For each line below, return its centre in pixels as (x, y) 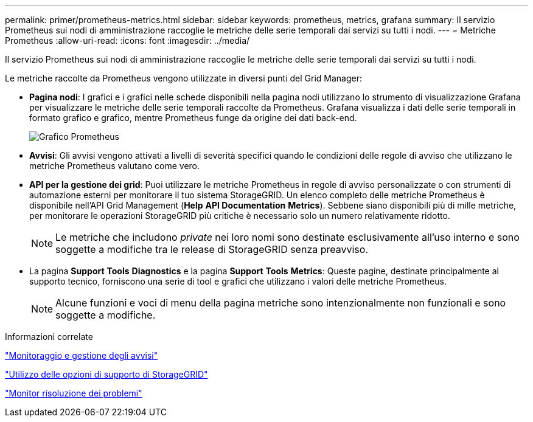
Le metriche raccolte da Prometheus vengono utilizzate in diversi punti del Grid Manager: (184, 78)
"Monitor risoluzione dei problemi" (74, 393)
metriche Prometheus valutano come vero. (115, 166)
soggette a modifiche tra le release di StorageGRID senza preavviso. (212, 249)
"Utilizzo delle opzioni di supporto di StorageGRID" (106, 374)
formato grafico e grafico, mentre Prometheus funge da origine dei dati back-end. (193, 118)
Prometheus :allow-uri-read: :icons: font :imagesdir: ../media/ (127, 40)
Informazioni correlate (49, 337)
